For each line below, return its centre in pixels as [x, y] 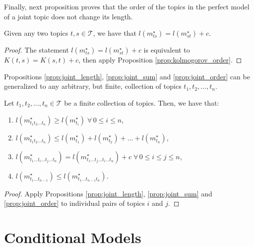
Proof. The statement [36, 50]
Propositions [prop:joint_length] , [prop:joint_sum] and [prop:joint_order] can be [127, 76]
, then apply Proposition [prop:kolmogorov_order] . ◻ [160, 60]
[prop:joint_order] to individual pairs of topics [74, 203]
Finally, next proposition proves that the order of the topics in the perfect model [127, 6]
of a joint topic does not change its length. [68, 16]
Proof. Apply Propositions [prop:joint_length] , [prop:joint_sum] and [108, 193]
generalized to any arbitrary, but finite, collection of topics [93, 86]
